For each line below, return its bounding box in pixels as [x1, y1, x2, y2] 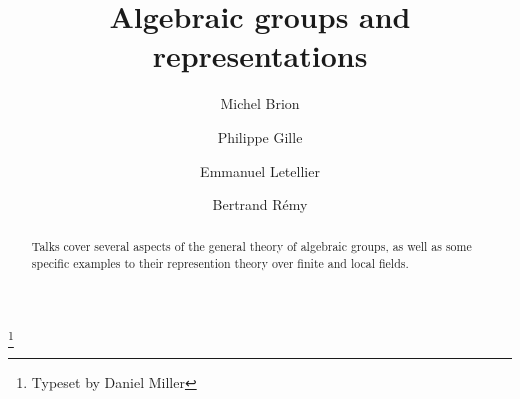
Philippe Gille [217, 126, 303, 147]
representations [152, 35, 368, 76]
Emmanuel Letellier [200, 160, 320, 181]
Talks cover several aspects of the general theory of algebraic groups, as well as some [31, 238, 472, 255]
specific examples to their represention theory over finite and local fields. [31, 255, 409, 272]
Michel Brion [220, 93, 300, 114]
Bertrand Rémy [212, 194, 308, 215]
